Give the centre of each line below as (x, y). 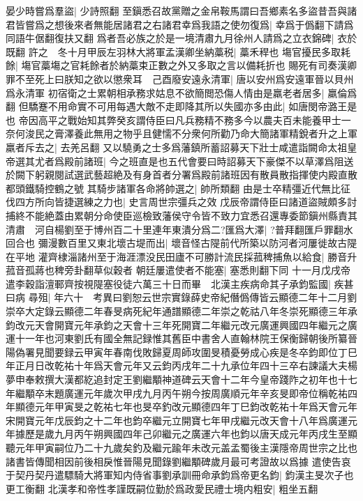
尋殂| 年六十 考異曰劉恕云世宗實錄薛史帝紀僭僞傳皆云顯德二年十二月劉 (193, 297)
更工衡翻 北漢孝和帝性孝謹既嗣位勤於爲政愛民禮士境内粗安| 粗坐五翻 (162, 488)
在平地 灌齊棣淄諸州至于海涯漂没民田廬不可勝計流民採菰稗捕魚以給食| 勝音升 (181, 256)
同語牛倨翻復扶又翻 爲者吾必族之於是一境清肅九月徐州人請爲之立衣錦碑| (170, 38)
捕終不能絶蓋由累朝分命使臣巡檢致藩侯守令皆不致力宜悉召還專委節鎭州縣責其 (181, 215)
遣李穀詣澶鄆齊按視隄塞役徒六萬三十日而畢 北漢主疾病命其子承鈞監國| (168, 283)
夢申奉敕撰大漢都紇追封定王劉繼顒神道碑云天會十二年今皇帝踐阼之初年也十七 (181, 379)
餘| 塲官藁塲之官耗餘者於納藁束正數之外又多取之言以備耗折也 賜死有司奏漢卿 (181, 65)
